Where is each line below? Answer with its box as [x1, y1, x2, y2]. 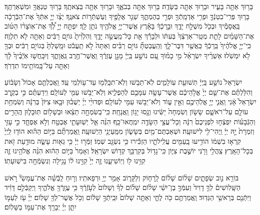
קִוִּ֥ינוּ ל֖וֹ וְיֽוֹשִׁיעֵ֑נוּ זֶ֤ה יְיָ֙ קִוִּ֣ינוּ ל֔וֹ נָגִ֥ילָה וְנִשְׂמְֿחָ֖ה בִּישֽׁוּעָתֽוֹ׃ [4, 155, 145, 165]
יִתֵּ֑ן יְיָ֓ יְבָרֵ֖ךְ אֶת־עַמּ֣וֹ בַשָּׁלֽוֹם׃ [4, 201, 76, 212]
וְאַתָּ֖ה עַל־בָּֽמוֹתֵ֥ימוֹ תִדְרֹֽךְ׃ [4, 60, 69, 70]
